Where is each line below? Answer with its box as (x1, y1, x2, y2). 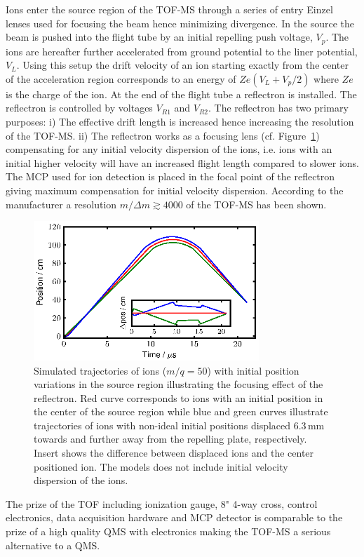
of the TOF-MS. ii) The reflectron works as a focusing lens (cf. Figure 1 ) (6, 128, 320, 142)
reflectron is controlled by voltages (6, 100, 153, 115)
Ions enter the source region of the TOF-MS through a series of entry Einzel (6, 2, 333, 16)
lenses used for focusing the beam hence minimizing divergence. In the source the (6, 15, 355, 30)
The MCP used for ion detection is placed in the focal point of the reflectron (6, 169, 335, 184)
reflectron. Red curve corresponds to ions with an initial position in (34, 390, 323, 405)
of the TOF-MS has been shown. (186, 196, 327, 211)
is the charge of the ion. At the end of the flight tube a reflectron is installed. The (6, 86, 357, 101)
